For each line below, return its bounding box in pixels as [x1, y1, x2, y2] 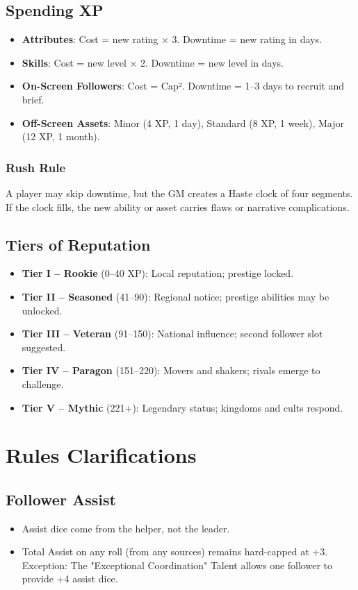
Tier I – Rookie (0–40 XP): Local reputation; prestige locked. [22, 266, 294, 280]
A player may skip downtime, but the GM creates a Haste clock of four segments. [6, 185, 353, 200]
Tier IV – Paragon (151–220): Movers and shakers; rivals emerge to [22, 363, 320, 378]
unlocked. [22, 303, 63, 317]
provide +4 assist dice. [22, 571, 118, 586]
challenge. [22, 376, 64, 391]
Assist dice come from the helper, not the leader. [22, 521, 230, 535]
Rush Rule [6, 158, 66, 176]
